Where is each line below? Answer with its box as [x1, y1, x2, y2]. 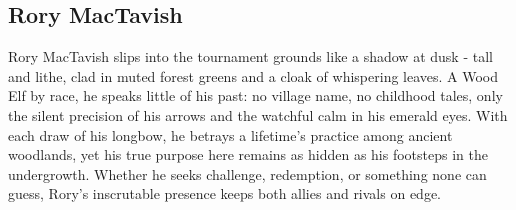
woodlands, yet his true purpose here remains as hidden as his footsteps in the [8, 144, 488, 165]
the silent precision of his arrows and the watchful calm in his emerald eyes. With [8, 104, 508, 125]
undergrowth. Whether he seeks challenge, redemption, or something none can [8, 163, 487, 184]
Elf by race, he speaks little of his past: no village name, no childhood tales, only [8, 85, 503, 106]
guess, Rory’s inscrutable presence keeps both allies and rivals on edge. [8, 183, 441, 204]
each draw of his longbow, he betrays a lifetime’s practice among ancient [8, 124, 453, 145]
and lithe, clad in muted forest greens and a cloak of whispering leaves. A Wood [8, 65, 499, 86]
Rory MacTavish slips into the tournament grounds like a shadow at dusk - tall [8, 46, 493, 67]
